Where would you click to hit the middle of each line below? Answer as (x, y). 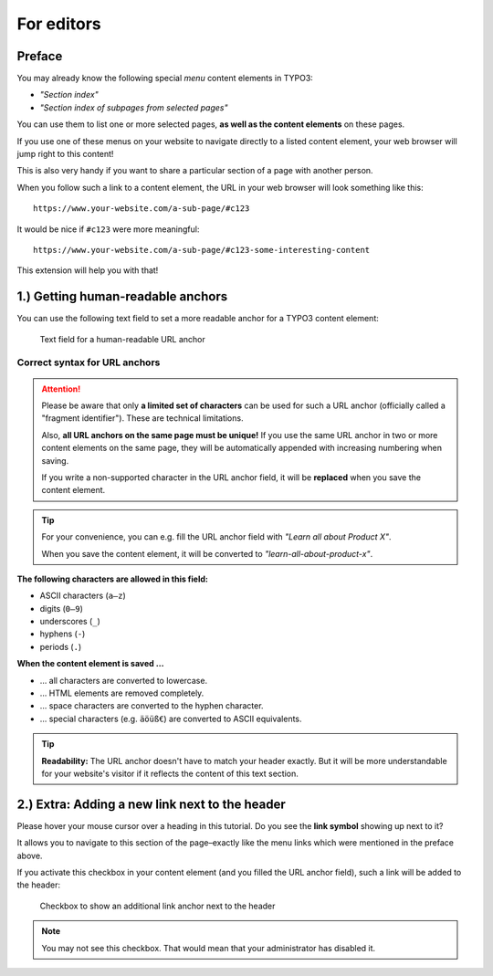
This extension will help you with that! (88, 270)
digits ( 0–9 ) (62, 608)
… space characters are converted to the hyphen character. (152, 706)
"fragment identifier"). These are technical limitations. (142, 418)
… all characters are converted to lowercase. (124, 680)
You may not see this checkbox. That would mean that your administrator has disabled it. (209, 948)
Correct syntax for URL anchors (89, 362)
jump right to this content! (65, 154)
